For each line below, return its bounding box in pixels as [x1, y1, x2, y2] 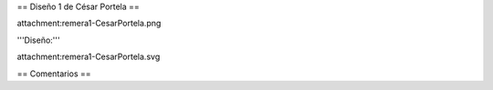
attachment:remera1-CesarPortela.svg [16, 51, 161, 63]
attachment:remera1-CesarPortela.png [16, 18, 162, 29]
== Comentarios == [16, 68, 91, 79]
